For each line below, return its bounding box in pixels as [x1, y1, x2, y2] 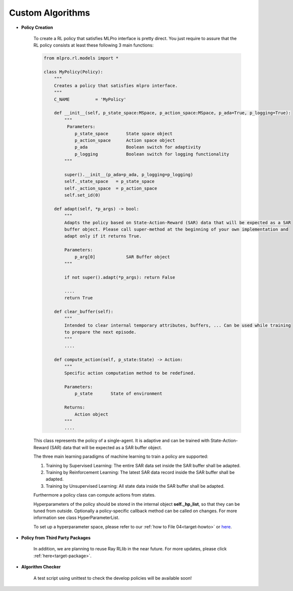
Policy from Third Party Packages [21, 535, 91, 541]
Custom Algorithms [9, 7, 90, 18]
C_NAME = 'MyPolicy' [54, 96, 126, 102]
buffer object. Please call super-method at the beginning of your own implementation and [64, 227, 289, 232]
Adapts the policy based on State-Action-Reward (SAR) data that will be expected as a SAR [64, 220, 291, 225]
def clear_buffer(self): [54, 309, 114, 314]
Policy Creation [21, 24, 53, 30]
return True [64, 295, 93, 300]
